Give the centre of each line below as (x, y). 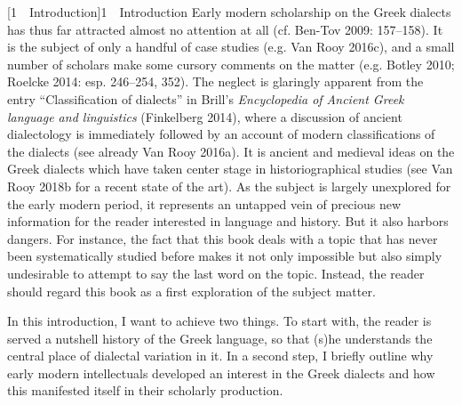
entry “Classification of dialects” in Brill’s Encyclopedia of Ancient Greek (206, 98)
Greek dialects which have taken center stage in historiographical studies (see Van (230, 169)
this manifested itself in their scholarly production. (145, 390)
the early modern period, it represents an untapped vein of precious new (204, 203)
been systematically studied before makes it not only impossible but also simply (225, 256)
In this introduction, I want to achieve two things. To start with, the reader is (219, 321)
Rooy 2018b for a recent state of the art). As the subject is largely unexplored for (229, 186)
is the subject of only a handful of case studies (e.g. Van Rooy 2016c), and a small (231, 47)
